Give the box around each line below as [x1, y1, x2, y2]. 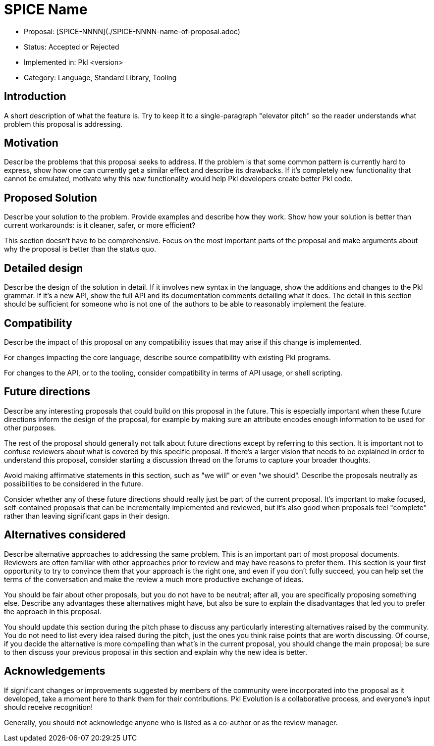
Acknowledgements [4, 665, 106, 678]
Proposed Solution [4, 191, 97, 204]
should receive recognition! [4, 702, 93, 711]
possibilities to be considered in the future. [4, 479, 143, 488]
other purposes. [4, 423, 56, 432]
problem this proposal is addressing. [4, 119, 123, 128]
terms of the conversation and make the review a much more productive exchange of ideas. [4, 575, 304, 584]
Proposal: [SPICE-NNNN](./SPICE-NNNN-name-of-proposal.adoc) [24, 27, 240, 36]
